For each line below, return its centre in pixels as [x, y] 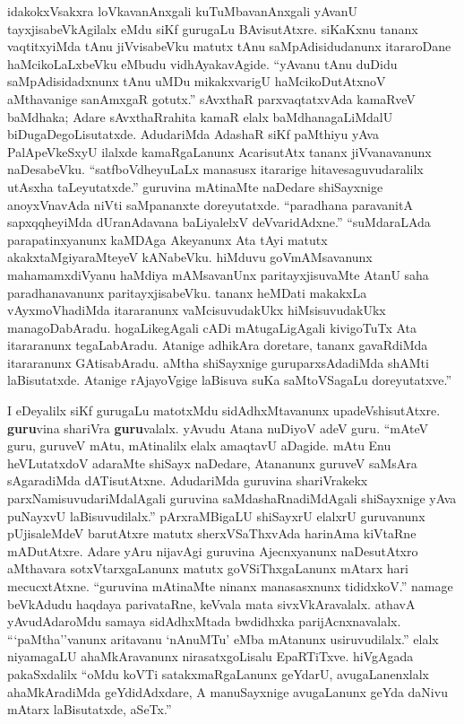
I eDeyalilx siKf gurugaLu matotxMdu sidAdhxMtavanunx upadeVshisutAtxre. [224, 410]
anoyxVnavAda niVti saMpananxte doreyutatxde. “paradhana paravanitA [210, 204]
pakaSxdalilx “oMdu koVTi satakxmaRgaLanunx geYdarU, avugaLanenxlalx [218, 673]
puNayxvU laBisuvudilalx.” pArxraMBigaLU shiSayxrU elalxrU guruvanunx [216, 515]
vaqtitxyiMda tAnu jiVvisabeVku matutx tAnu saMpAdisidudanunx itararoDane [229, 46]
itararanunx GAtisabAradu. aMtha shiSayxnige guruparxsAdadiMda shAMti [218, 362]
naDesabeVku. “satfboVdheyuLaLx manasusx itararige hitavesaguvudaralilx [215, 169]
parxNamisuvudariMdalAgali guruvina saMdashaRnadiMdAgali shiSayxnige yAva [232, 498]
